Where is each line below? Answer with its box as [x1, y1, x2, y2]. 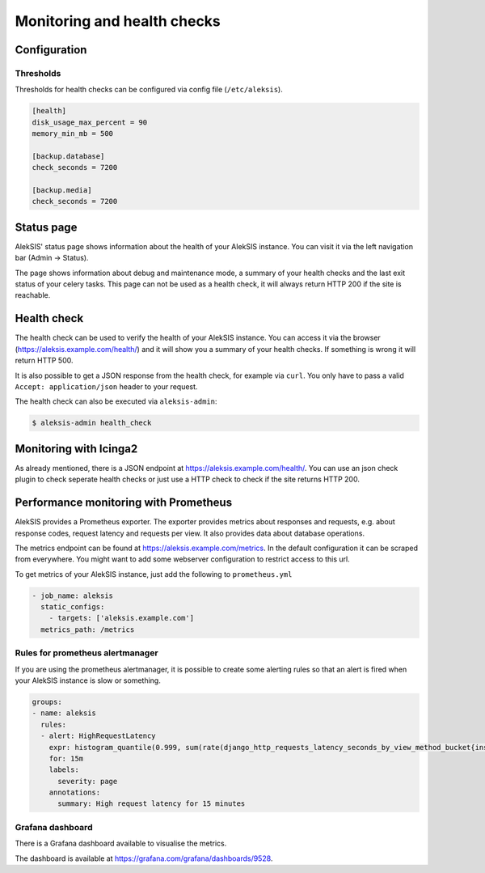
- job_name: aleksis [32, 591, 113, 600]
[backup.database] [32, 151, 105, 161]
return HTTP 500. [15, 356, 74, 366]
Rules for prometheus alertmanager [15, 647, 158, 659]
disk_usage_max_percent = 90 [32, 117, 148, 127]
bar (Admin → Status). [15, 253, 89, 263]
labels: [48, 765, 80, 774]
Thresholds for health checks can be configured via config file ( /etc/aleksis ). [15, 85, 283, 95]
